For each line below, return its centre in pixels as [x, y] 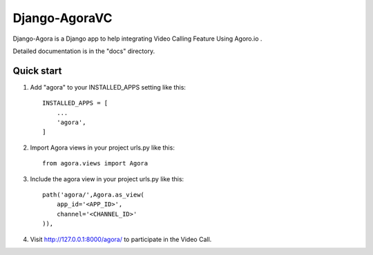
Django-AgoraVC [63, 18]
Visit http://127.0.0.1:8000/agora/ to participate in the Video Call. [121, 239]
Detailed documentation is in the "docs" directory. [84, 51]
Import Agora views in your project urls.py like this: [103, 147]
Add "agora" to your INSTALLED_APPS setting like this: [108, 87]
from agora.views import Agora [95, 163]
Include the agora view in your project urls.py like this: [107, 178]
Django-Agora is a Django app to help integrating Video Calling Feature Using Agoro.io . [137, 39]
